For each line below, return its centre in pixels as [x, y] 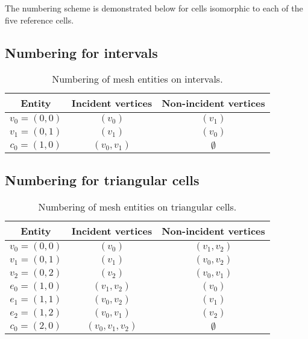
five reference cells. [39, 20]
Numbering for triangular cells [102, 179]
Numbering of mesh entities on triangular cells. [137, 206]
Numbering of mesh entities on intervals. [137, 79]
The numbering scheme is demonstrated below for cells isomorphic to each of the [154, 8]
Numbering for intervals [81, 52]
